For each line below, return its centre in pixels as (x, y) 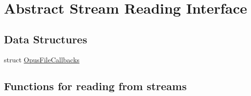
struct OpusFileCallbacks (42, 59)
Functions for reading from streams (95, 86)
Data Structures (46, 39)
